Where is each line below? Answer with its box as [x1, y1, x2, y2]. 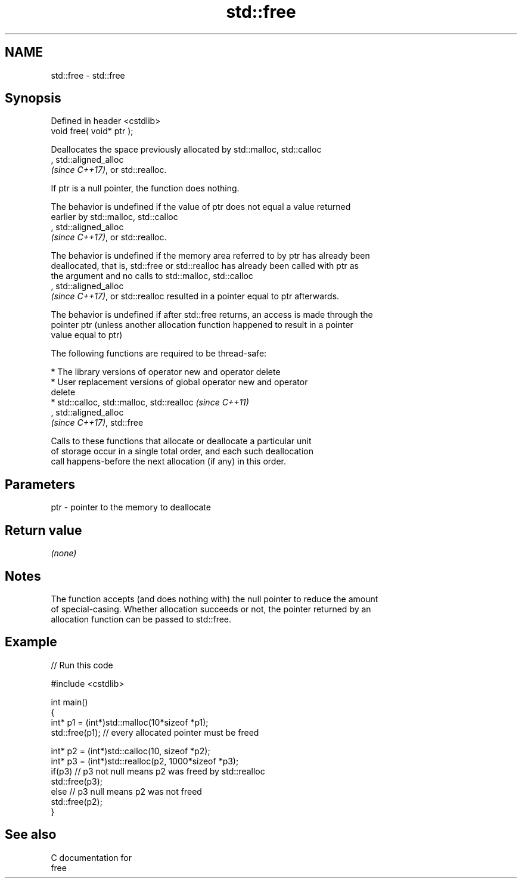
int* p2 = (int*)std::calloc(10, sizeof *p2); [51, 745, 210, 756]
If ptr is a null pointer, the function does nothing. [51, 183, 240, 194]
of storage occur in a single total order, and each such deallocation [51, 446, 314, 457]
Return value [5, 522, 82, 538]
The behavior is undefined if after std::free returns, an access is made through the [51, 309, 373, 320]
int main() [51, 696, 88, 707]
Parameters [5, 476, 75, 492]
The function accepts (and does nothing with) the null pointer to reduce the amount [51, 593, 378, 604]
